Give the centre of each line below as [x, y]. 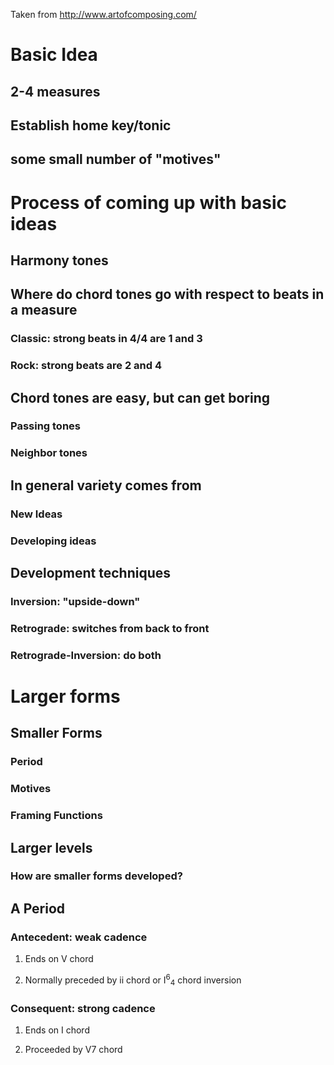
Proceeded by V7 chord [73, 1049]
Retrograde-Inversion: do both [86, 655]
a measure [44, 310]
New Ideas [36, 514]
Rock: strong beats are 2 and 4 [86, 366]
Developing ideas [53, 541]
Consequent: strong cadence [83, 1008]
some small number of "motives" [116, 159]
